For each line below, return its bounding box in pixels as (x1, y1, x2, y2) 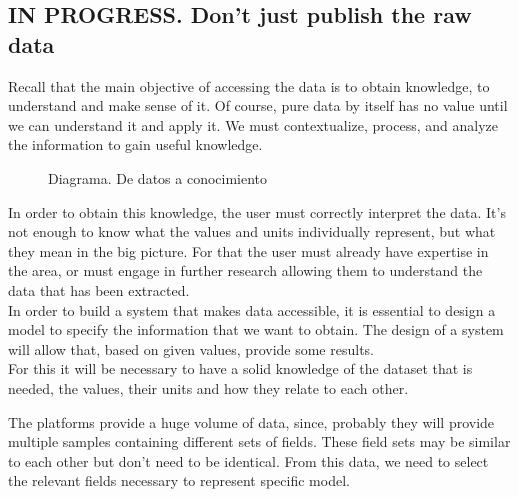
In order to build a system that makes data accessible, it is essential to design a (8, 299, 496, 320)
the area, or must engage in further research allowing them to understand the (8, 260, 483, 281)
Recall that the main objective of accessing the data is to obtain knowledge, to (8, 75, 490, 96)
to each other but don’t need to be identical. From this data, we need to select (8, 450, 489, 471)
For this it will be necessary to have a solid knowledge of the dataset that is (8, 358, 473, 379)
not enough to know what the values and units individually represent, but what (8, 221, 496, 242)
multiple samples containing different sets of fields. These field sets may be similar (8, 431, 511, 452)
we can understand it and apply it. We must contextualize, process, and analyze (8, 114, 498, 135)
